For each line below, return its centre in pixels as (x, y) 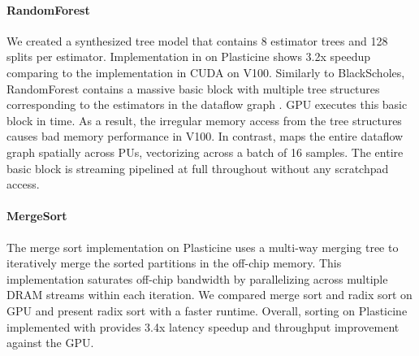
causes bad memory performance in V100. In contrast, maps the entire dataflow (205, 136)
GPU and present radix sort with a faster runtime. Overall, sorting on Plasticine (207, 310)
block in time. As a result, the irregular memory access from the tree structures (204, 120)
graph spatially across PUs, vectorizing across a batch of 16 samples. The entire (205, 152)
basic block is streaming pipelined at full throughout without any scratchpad (198, 168)
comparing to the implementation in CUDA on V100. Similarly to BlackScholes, (206, 72)
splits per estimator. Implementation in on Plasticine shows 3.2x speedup (189, 56)
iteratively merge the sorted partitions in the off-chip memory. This (174, 263)
